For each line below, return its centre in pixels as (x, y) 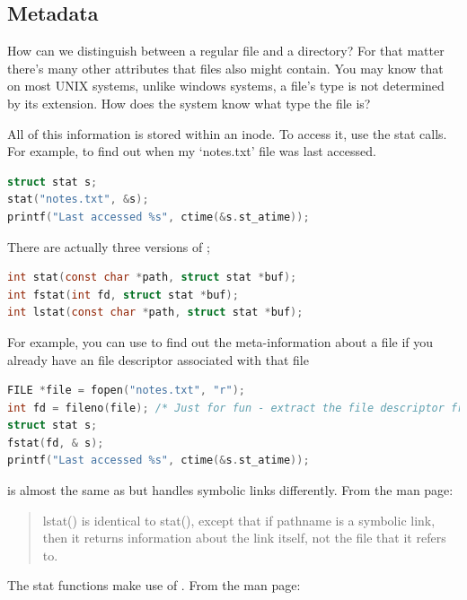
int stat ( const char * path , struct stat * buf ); (152, 278)
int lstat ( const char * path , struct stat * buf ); (155, 313)
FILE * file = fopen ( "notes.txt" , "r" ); (126, 391)
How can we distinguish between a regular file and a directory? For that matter (226, 51)
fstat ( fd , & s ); (56, 443)
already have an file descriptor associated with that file (158, 359)
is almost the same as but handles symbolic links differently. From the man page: (230, 490)
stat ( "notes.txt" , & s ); (78, 200)
